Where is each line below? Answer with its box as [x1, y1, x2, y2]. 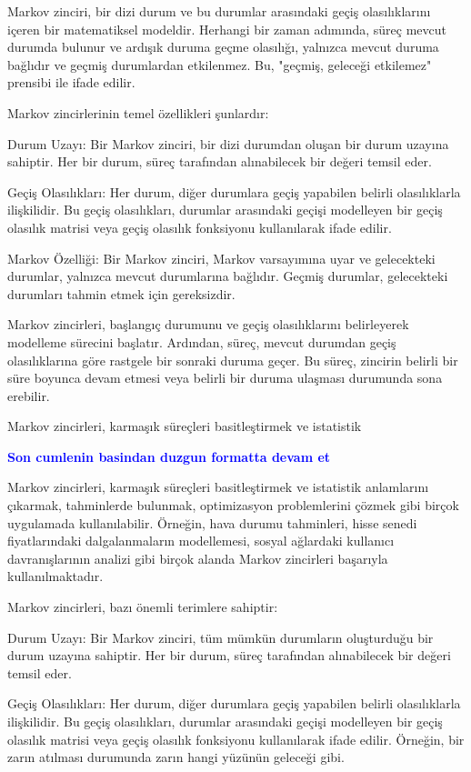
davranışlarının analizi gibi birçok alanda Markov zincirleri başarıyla [7, 548, 388, 567]
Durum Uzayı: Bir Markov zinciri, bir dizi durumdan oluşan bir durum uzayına [7, 134, 449, 153]
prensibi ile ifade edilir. [7, 73, 135, 92]
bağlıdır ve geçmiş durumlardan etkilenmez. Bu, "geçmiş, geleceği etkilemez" [7, 55, 432, 74]
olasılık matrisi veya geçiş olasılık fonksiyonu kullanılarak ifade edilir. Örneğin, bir [7, 729, 465, 748]
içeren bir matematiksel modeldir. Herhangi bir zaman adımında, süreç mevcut [7, 19, 446, 38]
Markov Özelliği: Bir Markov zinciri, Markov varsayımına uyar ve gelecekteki [7, 248, 436, 267]
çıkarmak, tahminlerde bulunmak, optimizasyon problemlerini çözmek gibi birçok [7, 496, 459, 515]
